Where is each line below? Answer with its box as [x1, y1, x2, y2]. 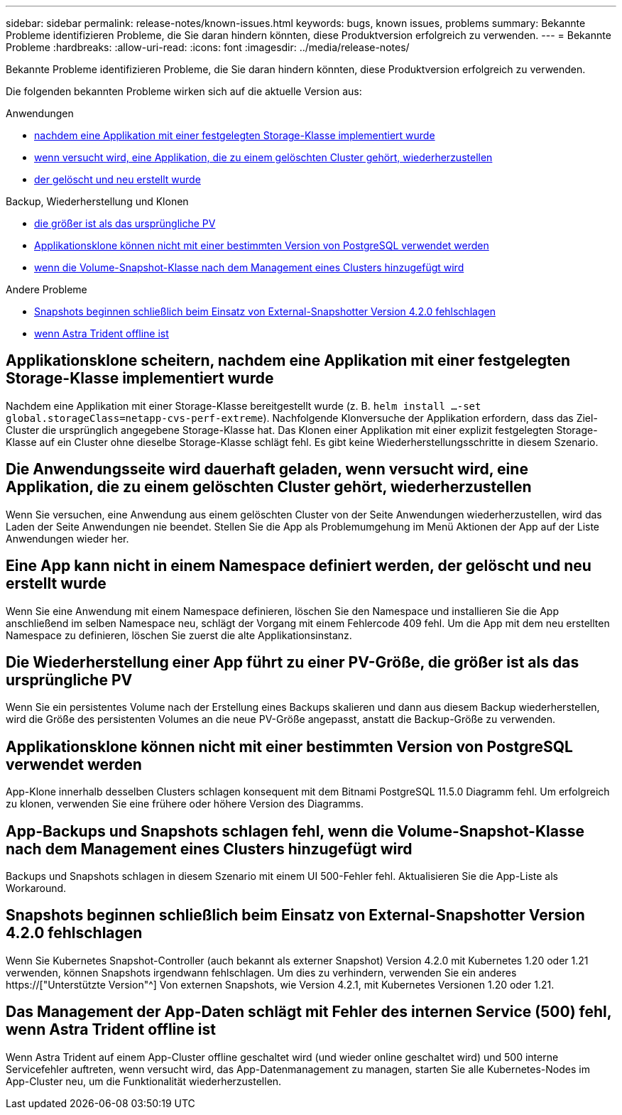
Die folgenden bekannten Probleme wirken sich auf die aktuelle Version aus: [6, 85, 362, 97]
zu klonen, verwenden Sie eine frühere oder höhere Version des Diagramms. [6, 798, 364, 810]
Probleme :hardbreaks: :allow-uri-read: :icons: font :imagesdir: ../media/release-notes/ [6, 41, 410, 53]
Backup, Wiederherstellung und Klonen [6, 195, 189, 207]
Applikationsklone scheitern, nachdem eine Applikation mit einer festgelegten [6, 352, 571, 370]
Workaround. [6, 882, 67, 895]
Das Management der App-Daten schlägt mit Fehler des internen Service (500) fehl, [6, 1003, 612, 1021]
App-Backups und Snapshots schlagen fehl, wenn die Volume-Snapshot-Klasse [6, 822, 584, 840]
